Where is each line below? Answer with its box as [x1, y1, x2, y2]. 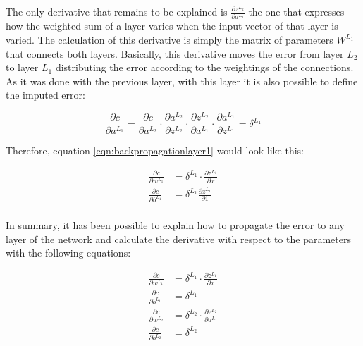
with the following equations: [6, 245, 131, 260]
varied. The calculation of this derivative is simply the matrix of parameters [6, 32, 333, 47]
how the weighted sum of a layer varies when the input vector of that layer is [6, 18, 338, 33]
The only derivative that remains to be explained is [6, 4, 228, 18]
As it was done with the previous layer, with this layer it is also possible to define [6, 73, 358, 88]
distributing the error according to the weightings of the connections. [55, 60, 354, 75]
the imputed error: [6, 87, 85, 102]
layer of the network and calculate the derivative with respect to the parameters [6, 231, 351, 246]
